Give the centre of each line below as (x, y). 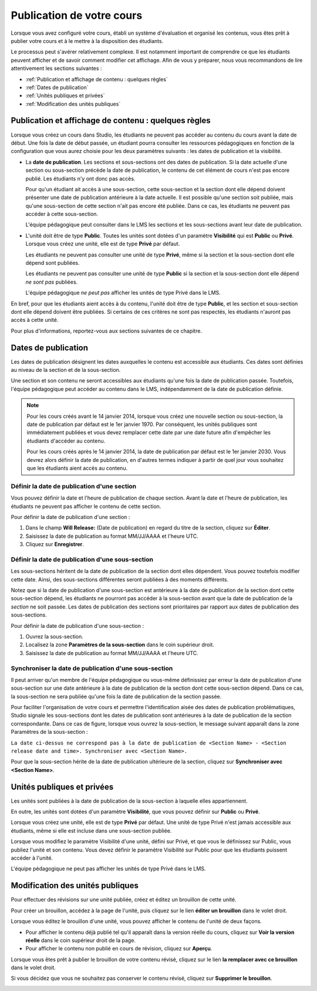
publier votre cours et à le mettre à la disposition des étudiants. (87, 41)
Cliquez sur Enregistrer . (55, 544)
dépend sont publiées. (53, 263)
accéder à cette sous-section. (62, 214)
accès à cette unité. (35, 320)
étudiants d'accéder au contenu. (66, 441)
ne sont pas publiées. (52, 282)
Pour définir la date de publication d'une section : (70, 517)
